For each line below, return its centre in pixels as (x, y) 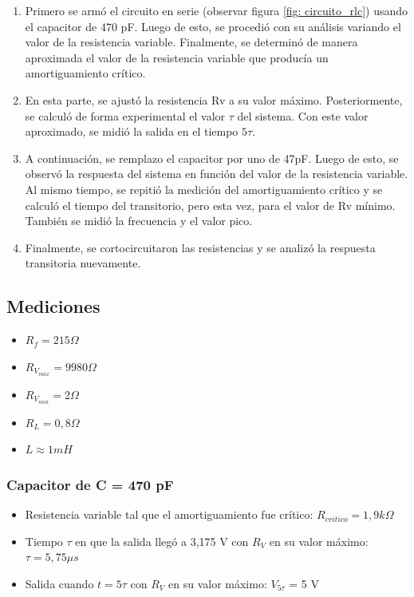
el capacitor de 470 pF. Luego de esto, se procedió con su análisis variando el (213, 26)
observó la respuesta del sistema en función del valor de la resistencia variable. (217, 174)
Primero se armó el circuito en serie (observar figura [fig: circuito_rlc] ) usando (217, 10)
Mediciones (53, 306)
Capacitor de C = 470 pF (90, 484)
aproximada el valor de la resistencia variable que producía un (177, 57)
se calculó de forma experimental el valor (125, 115)
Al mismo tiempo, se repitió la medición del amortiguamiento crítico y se (204, 189)
